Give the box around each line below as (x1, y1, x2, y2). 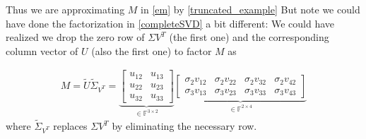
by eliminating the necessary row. (112, 119, 257, 133)
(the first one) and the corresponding (169, 30, 329, 44)
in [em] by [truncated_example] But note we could (141, 2, 360, 16)
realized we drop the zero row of (6, 30, 145, 44)
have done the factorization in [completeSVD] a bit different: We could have (6, 16, 335, 30)
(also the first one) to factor (91, 43, 212, 58)
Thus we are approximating (6, 2, 125, 16)
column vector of (6, 43, 78, 58)
